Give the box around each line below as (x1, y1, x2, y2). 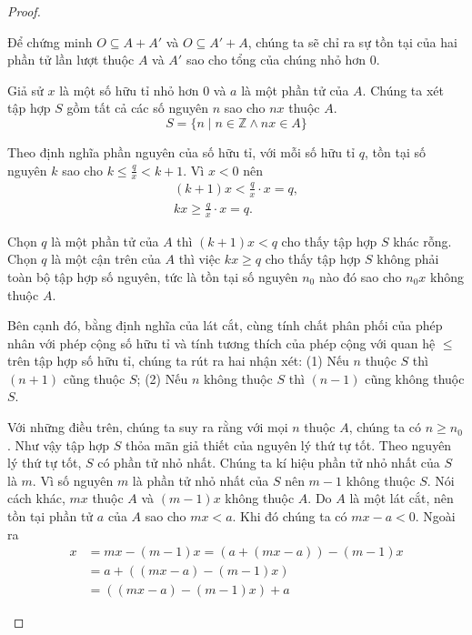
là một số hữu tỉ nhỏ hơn (59, 80, 199, 99)
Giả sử (7, 80, 44, 99)
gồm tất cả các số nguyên (66, 98, 208, 117)
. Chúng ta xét (362, 80, 445, 99)
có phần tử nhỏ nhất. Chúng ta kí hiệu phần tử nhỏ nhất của (97, 453, 440, 472)
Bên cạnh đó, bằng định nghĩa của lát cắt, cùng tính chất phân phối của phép (7, 316, 443, 335)
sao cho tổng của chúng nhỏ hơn (186, 50, 367, 69)
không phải (377, 249, 439, 268)
